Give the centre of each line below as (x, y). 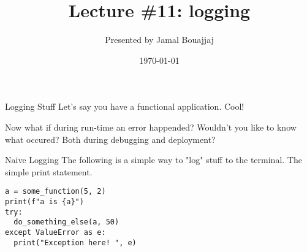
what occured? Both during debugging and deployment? (110, 139)
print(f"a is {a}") (44, 201)
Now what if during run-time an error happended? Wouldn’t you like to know (151, 127)
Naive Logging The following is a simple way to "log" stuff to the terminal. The (153, 160)
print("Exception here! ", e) (75, 242)
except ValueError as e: (55, 232)
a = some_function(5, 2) (55, 192)
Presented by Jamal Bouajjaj (159, 40)
